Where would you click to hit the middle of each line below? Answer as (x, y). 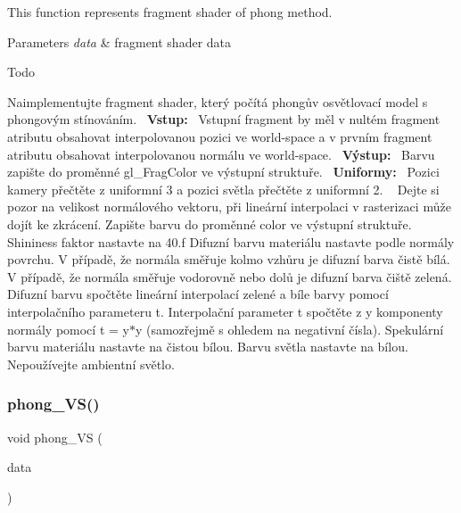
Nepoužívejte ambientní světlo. (91, 364)
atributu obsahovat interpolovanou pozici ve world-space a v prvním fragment (220, 136)
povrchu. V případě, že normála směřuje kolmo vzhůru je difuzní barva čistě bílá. (229, 259)
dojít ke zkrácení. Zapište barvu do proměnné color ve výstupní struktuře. (210, 223)
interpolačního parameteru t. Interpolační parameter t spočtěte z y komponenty (225, 311)
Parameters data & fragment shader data (119, 41)
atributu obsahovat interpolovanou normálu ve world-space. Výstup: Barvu (221, 154)
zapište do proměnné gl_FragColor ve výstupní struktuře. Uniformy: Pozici (223, 172)
